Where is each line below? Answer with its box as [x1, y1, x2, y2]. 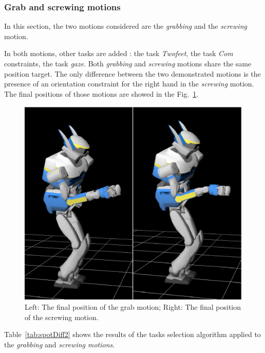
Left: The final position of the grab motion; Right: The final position [25, 301, 241, 312]
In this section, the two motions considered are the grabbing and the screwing [4, 21, 247, 31]
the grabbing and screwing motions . [4, 339, 115, 349]
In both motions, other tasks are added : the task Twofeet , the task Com [4, 48, 233, 59]
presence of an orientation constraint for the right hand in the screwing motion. [4, 78, 254, 89]
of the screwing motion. [25, 311, 99, 322]
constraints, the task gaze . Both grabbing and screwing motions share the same [4, 58, 252, 68]
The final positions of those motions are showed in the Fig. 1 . [4, 88, 199, 99]
